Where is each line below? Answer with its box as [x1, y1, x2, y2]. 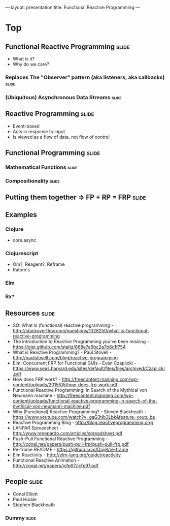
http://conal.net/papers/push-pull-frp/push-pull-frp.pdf [12, 441, 129, 447]
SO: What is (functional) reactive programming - [12, 322, 114, 328]
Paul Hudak [12, 496, 37, 502]
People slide [5, 477, 43, 486]
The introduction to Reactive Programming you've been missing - [12, 338, 149, 345]
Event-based [12, 123, 40, 129]
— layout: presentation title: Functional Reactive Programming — [5, 5, 141, 10]
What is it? [12, 56, 35, 61]
